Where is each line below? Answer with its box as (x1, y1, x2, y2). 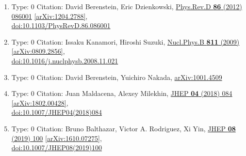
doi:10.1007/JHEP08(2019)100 (11, 142, 102, 153)
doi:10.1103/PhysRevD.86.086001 (11, 20, 111, 31)
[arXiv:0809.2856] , (11, 46, 65, 56)
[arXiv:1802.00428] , (11, 97, 68, 108)
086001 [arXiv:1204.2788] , (11, 11, 88, 21)
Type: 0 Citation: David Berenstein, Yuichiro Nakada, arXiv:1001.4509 (11, 72, 222, 82)
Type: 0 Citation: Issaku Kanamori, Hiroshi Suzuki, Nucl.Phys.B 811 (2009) (11, 36, 240, 47)
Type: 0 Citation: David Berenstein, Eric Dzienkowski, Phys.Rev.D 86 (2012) (11, 1, 242, 11)
